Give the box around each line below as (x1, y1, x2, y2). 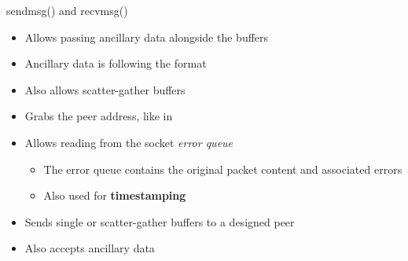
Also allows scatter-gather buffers (24, 81, 186, 97)
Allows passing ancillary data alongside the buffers (24, 28, 269, 45)
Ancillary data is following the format (24, 55, 207, 72)
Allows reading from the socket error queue (24, 134, 233, 150)
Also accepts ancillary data (24, 240, 155, 256)
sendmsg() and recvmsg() (6, 2, 128, 18)
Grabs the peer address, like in (24, 108, 173, 124)
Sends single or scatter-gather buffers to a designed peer (24, 213, 295, 230)
